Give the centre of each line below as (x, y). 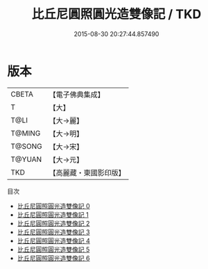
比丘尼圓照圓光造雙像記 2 (53, 223)
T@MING (26, 133)
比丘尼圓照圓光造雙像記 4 (53, 241)
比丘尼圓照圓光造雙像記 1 (53, 214)
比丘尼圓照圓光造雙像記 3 (53, 232)
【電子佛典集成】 (77, 95)
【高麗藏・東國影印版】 (87, 172)
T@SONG (27, 146)
